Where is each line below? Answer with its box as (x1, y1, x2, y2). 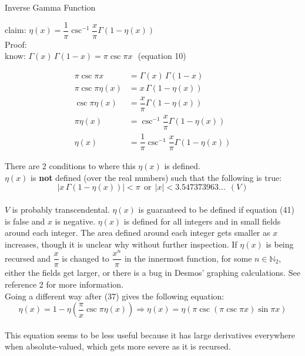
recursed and (5, 252, 51, 264)
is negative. (55, 215, 96, 227)
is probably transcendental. (12, 203, 110, 215)
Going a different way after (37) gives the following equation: (5, 289, 224, 302)
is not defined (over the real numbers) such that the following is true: (31, 171, 282, 183)
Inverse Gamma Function (5, 1, 96, 13)
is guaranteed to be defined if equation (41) (138, 203, 294, 215)
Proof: (5, 38, 27, 50)
